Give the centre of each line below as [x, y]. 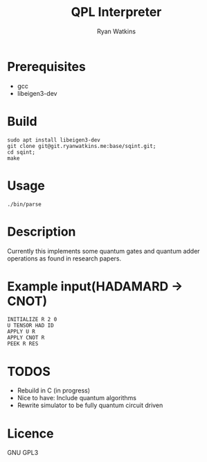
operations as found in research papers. [64, 258]
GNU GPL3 [23, 453]
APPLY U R [21, 332]
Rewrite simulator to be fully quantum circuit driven [90, 405]
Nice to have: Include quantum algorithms [77, 398]
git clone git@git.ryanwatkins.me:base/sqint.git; [82, 146]
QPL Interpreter [116, 12]
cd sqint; [21, 152]
